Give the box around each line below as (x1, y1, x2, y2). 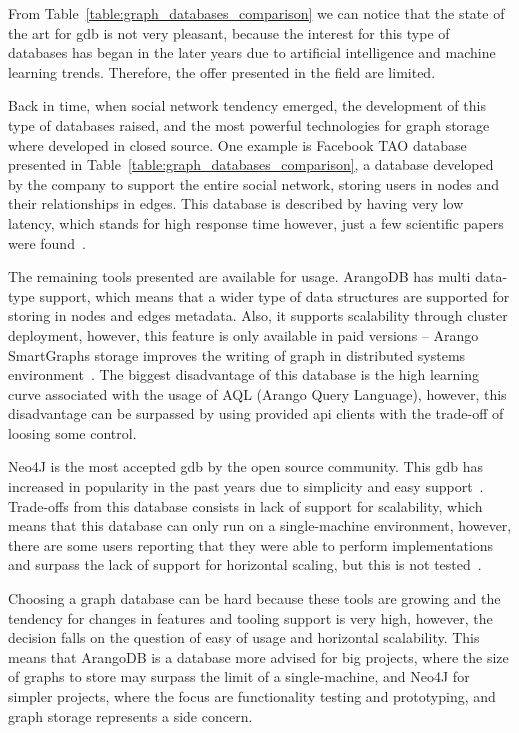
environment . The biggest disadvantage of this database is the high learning (8, 364, 480, 385)
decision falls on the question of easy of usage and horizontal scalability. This (8, 627, 480, 648)
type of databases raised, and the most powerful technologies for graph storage (8, 114, 490, 135)
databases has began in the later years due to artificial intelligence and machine (8, 42, 496, 63)
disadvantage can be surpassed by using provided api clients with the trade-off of (8, 403, 504, 424)
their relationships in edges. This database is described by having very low (8, 193, 464, 214)
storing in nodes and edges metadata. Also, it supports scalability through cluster (8, 305, 508, 326)
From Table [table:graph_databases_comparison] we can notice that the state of (8, 3, 505, 23)
